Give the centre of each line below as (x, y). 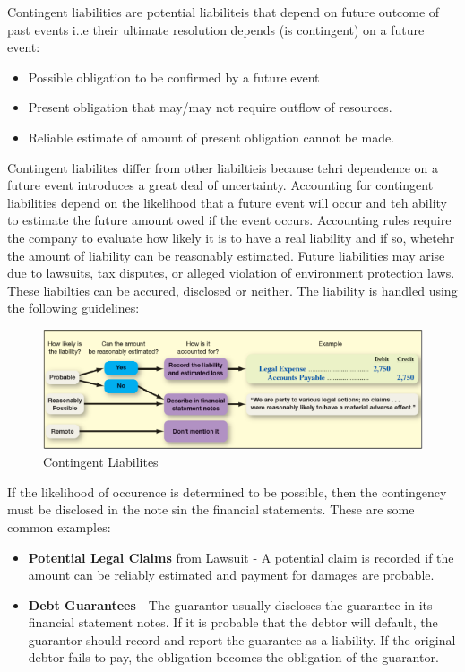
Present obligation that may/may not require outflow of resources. (210, 107)
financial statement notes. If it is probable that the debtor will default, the (233, 622)
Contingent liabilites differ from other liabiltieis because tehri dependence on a (223, 167)
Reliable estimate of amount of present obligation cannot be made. (211, 137)
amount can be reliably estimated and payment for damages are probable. (231, 575)
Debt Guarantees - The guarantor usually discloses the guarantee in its (230, 604)
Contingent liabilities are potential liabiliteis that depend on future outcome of (224, 12)
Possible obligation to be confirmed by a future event (174, 77)
